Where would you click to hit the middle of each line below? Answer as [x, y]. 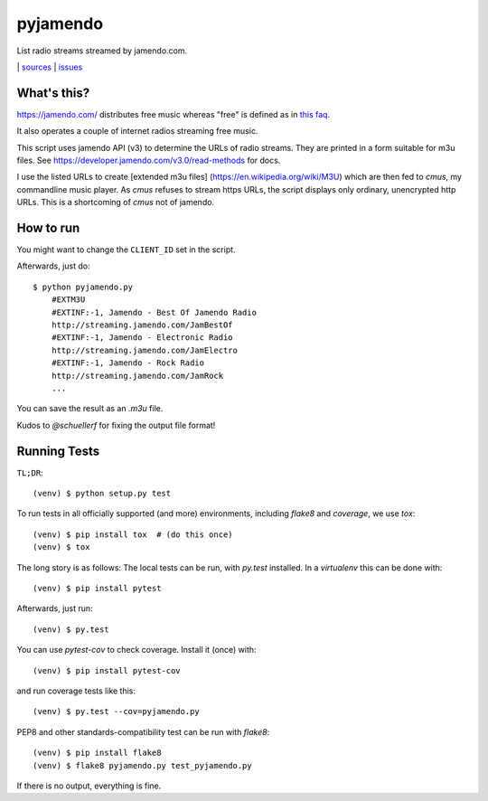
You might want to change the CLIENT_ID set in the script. [126, 250]
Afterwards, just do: [53, 266]
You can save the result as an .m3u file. [90, 409]
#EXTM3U [68, 300]
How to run [48, 228]
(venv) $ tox [61, 547]
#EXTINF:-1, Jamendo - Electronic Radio [142, 338]
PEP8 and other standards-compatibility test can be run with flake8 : [143, 731]
